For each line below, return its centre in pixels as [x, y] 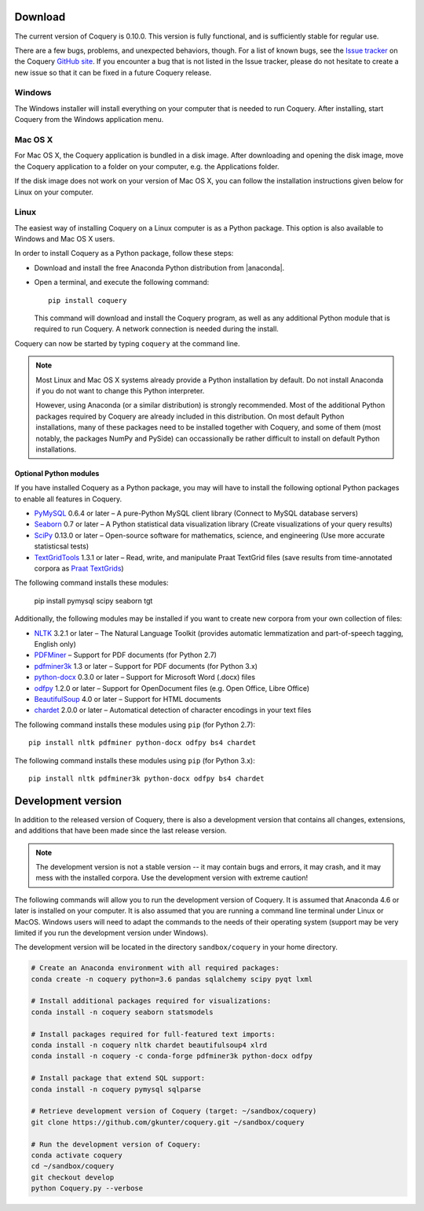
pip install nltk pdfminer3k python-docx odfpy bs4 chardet [146, 778]
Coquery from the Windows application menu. [89, 120]
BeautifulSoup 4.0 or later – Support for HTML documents [128, 699]
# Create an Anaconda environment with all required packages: [155, 968]
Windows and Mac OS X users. [65, 239]
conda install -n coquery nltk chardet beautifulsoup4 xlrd [149, 1045]
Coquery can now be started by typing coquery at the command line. [127, 343]
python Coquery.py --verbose [87, 1189]
